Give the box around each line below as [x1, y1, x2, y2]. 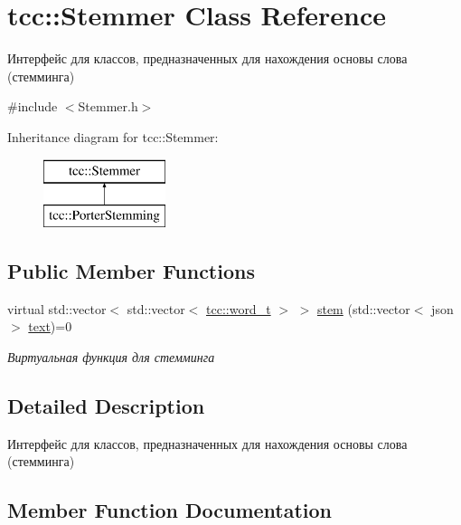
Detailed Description [7, 392, 205, 420]
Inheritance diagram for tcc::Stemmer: [7, 127, 219, 146]
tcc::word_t [206, 299, 271, 318]
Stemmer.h [78, 97, 138, 116]
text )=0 [28, 317, 72, 336]
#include [7, 97, 58, 116]
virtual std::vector [7, 299, 107, 318]
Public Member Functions [7, 257, 255, 285]
